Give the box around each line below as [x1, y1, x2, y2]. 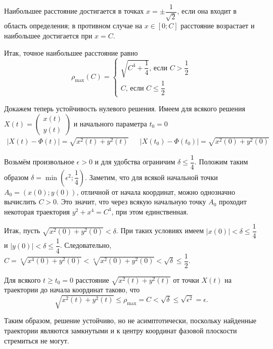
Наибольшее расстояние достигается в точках [4, 6, 144, 16]
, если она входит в [177, 6, 237, 16]
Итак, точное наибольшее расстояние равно [4, 47, 138, 58]
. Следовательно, [60, 240, 112, 250]
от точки [173, 274, 199, 285]
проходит [218, 196, 247, 207]
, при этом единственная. [111, 206, 189, 216]
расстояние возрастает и [180, 20, 255, 31]
